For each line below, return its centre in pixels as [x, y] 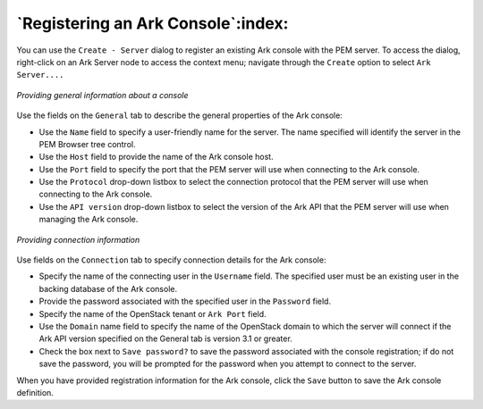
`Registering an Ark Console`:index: [153, 23]
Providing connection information [78, 239]
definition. [35, 392]
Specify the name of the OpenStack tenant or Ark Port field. [153, 313]
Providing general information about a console [102, 95]
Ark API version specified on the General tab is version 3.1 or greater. [165, 338]
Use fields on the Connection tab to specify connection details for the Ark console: [171, 260]
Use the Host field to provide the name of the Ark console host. [156, 157]
